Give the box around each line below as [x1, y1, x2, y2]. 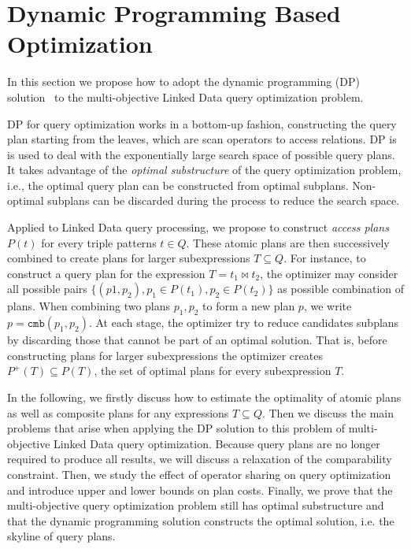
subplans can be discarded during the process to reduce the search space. [47, 192, 400, 209]
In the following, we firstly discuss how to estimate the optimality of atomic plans [7, 389, 402, 406]
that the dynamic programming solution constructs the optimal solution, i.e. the [7, 512, 394, 529]
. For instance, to [283, 250, 366, 266]
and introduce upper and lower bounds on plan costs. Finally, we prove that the [7, 481, 393, 498]
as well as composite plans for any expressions [7, 404, 229, 421]
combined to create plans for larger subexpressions [7, 250, 250, 266]
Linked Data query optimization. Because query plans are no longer [54, 435, 380, 451]
